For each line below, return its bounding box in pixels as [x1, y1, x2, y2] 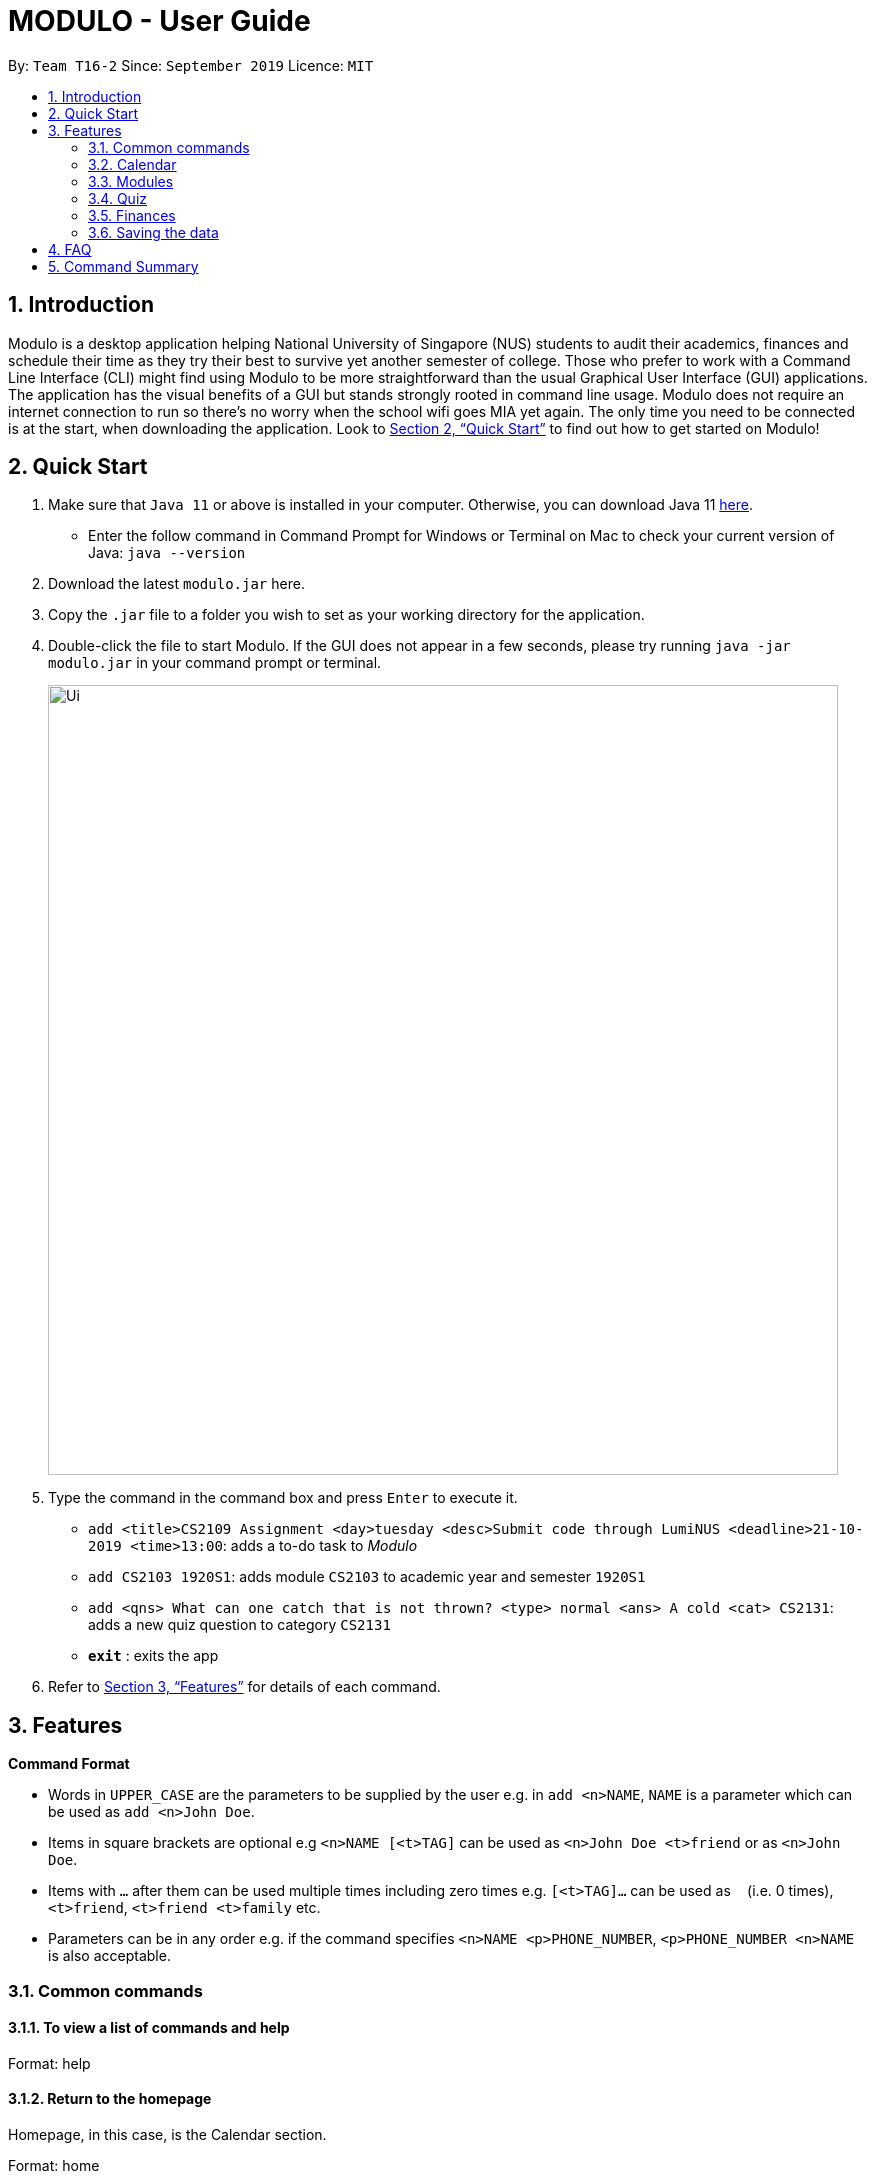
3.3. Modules [88, 172, 174, 190]
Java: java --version [88, 544, 246, 562]
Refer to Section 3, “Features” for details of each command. [48, 1678, 441, 1696]
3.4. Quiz [88, 189, 148, 207]
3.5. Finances [88, 206, 176, 224]
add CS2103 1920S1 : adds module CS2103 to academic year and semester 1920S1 [88, 1568, 646, 1586]
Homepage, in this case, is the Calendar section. [8, 2126, 327, 2144]
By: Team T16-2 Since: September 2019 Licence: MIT [8, 56, 374, 74]
